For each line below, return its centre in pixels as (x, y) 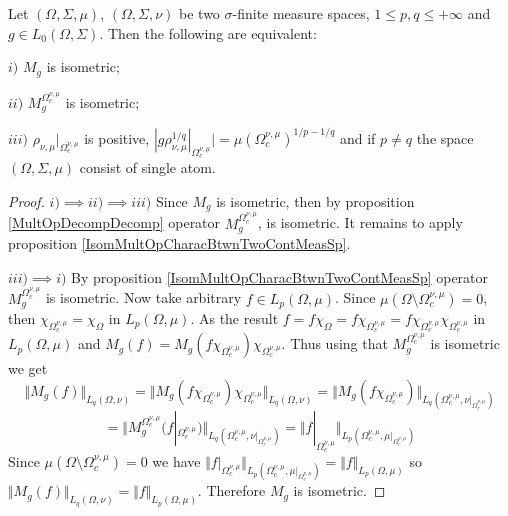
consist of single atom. (147, 167)
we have (176, 461)
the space (445, 137)
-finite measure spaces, (301, 13)
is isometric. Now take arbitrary (143, 297)
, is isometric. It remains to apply (360, 222)
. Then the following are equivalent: (208, 32)
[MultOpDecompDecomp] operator (114, 222)
